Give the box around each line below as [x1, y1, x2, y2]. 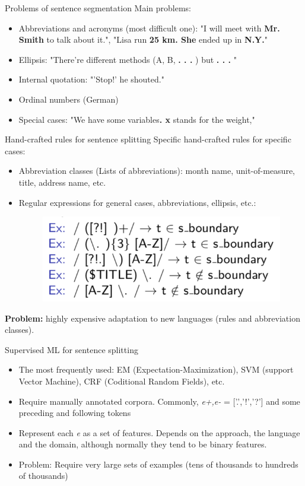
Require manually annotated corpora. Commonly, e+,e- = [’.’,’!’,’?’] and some [18, 395, 300, 407]
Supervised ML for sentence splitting [5, 343, 138, 355]
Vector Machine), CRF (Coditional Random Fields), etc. [18, 374, 225, 387]
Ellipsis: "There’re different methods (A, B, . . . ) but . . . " [18, 53, 237, 65]
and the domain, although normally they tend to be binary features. [18, 438, 267, 450]
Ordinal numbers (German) [18, 93, 119, 105]
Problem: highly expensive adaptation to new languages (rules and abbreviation [5, 312, 300, 324]
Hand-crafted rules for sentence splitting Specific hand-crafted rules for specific [5, 133, 291, 145]
